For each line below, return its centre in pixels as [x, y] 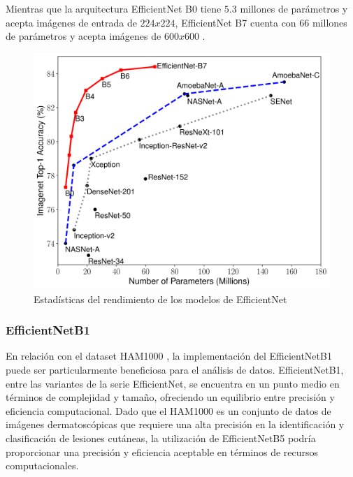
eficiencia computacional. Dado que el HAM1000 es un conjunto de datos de [168, 410]
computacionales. [42, 465]
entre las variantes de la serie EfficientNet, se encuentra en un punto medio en [173, 383]
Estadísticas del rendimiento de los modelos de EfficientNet [160, 299]
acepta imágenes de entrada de [71, 22]
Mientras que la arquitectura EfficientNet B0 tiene [114, 8]
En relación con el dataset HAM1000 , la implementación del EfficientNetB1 [169, 356]
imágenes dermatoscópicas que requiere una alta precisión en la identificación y [175, 424]
